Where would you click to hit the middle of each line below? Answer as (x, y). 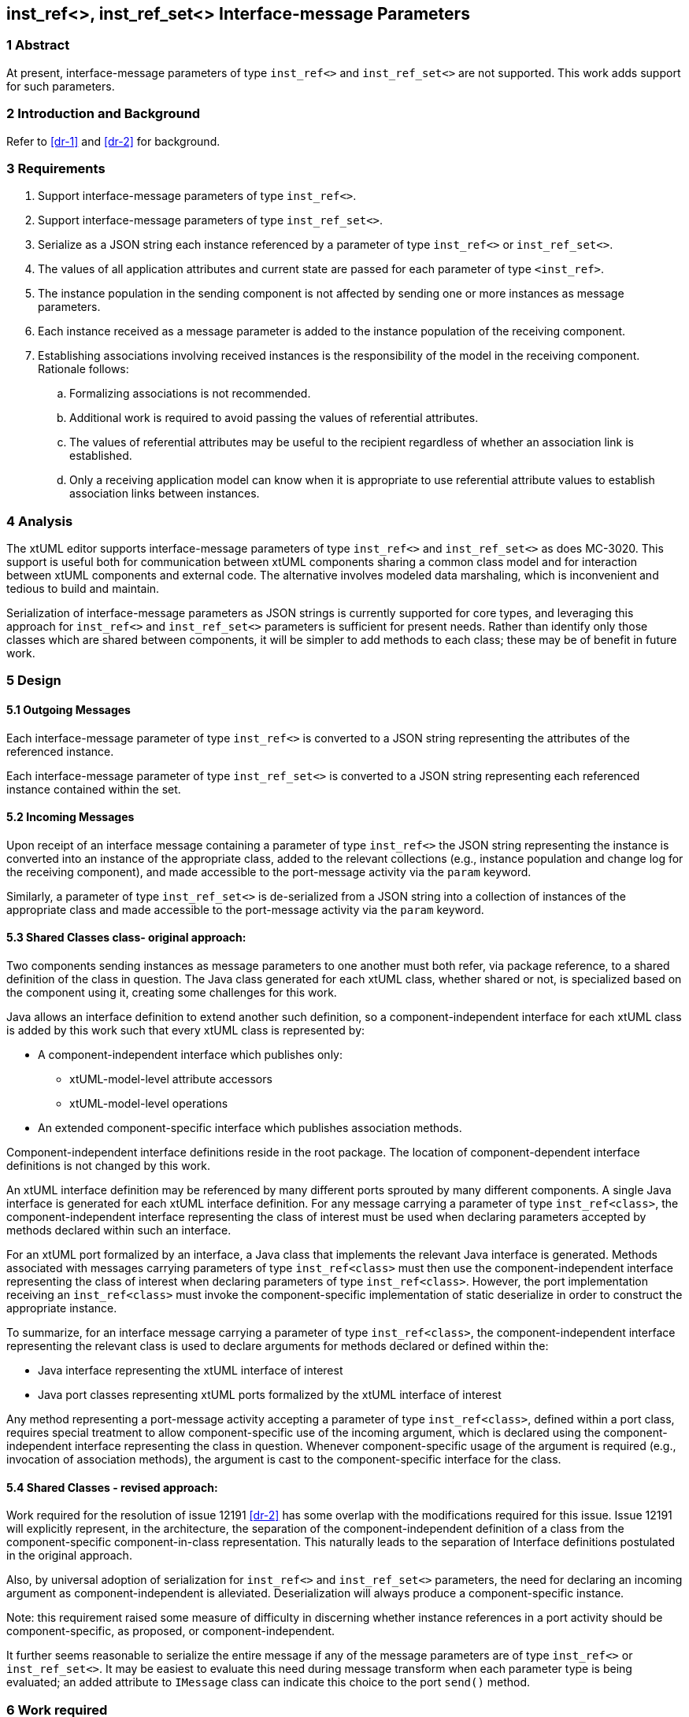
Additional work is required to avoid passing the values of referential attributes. (274, 418)
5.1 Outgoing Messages (69, 710)
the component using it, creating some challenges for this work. (172, 993)
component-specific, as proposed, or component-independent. (171, 1631)
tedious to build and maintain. (83, 589)
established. (101, 456)
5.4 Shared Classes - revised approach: (112, 1487)
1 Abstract (38, 45)
